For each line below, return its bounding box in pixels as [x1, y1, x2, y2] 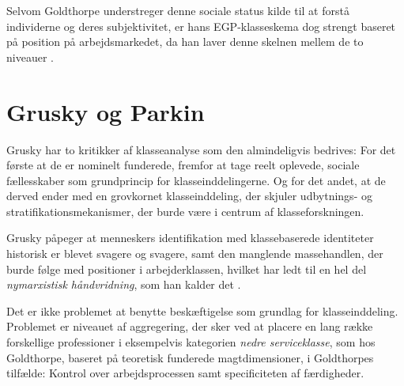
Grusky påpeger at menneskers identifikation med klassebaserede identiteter [6, 229, 374, 246]
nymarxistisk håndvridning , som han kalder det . [6, 276, 241, 293]
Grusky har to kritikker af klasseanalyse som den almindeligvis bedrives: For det [6, 141, 396, 157]
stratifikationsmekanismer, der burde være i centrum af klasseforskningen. [6, 202, 364, 219]
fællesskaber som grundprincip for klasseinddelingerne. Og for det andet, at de [6, 172, 386, 188]
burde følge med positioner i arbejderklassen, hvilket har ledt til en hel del [6, 260, 367, 277]
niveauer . [6, 48, 54, 65]
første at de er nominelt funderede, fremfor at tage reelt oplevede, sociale [6, 157, 360, 173]
